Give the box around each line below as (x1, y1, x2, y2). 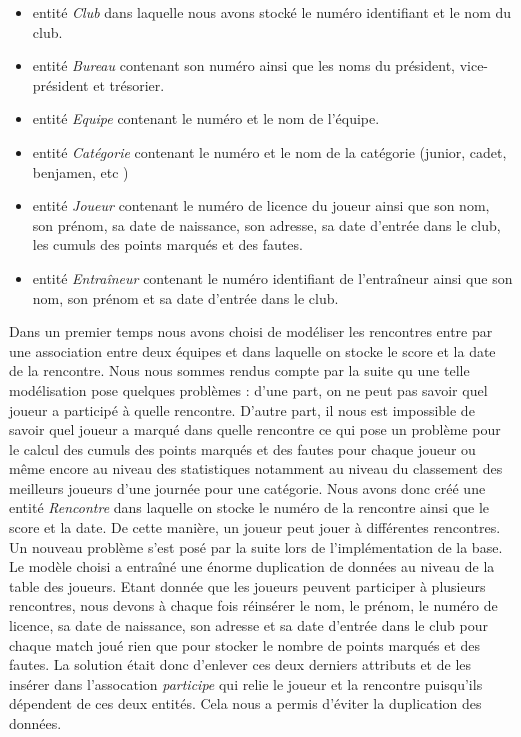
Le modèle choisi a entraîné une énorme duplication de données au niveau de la (9, 556, 495, 577)
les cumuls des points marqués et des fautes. (32, 234, 303, 255)
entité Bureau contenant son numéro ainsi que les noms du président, (32, 55, 455, 76)
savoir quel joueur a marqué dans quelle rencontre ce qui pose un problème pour (9, 419, 501, 440)
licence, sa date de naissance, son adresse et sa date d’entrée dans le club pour (9, 615, 488, 636)
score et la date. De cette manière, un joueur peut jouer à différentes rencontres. (9, 517, 501, 538)
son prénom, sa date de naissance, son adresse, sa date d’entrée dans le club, (32, 214, 501, 235)
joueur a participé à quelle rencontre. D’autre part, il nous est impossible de (9, 399, 475, 420)
